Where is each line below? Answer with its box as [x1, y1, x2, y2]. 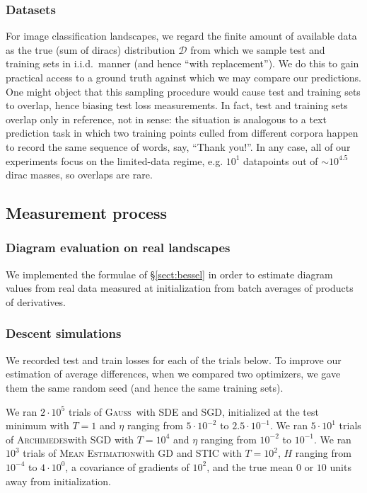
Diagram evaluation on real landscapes [6, 239, 231, 256]
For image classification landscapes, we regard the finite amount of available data [6, 28, 357, 43]
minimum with [6, 418, 69, 433]
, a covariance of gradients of [65, 459, 190, 474]
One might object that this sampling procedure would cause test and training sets [6, 84, 361, 98]
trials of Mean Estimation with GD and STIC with [23, 446, 242, 460]
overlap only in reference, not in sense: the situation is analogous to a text [6, 111, 327, 126]
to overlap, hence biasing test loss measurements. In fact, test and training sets [6, 98, 348, 113]
